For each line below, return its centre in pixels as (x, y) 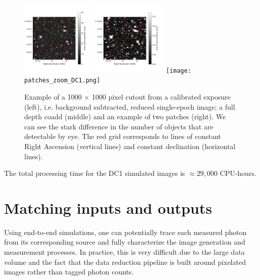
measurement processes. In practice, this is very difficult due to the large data (124, 252)
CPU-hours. (238, 173)
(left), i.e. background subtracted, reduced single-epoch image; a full (130, 106)
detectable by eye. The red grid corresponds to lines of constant (123, 136)
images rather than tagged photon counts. (69, 272)
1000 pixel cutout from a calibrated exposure (161, 96)
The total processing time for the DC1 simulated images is (95, 173)
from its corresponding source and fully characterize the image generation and (125, 242)
